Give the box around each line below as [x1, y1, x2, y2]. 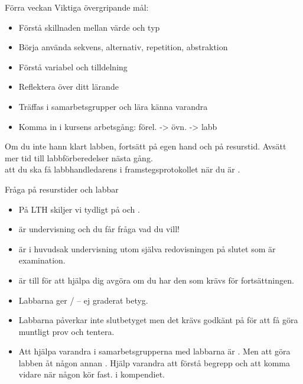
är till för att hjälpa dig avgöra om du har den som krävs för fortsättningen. [18, 274, 294, 286]
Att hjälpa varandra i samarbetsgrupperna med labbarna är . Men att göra [18, 345, 291, 357]
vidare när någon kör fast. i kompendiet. [18, 368, 165, 380]
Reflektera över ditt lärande [18, 80, 119, 93]
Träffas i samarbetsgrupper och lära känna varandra [18, 100, 208, 112]
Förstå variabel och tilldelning [18, 60, 128, 73]
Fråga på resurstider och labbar [5, 183, 119, 195]
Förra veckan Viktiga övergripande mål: [5, 1, 149, 13]
